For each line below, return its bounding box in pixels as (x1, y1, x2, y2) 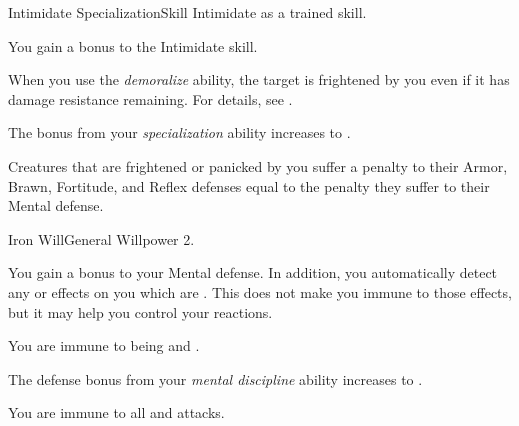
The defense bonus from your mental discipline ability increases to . (8, 368, 423, 389)
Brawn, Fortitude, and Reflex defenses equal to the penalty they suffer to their (8, 175, 490, 196)
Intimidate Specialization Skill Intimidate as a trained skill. (8, 2, 367, 22)
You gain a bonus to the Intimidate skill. (8, 35, 258, 56)
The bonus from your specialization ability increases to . (8, 122, 351, 143)
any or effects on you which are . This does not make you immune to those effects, (8, 281, 512, 302)
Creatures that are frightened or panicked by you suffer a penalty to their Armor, (8, 155, 508, 176)
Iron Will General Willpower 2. (8, 228, 195, 249)
